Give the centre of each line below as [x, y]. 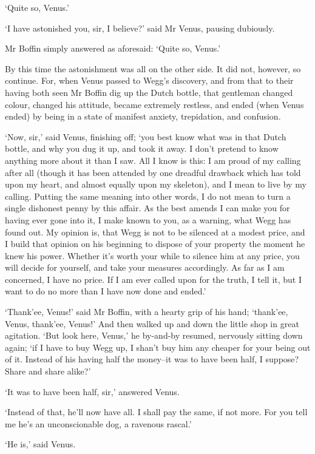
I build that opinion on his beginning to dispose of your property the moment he [155, 244]
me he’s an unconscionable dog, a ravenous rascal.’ [98, 423]
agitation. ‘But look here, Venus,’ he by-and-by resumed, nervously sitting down [154, 335]
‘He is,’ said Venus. [40, 444]
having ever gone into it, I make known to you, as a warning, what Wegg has [148, 219]
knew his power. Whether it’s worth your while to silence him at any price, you [152, 255]
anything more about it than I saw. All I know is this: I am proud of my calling [153, 160]
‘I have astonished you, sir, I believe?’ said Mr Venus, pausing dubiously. [140, 28]
